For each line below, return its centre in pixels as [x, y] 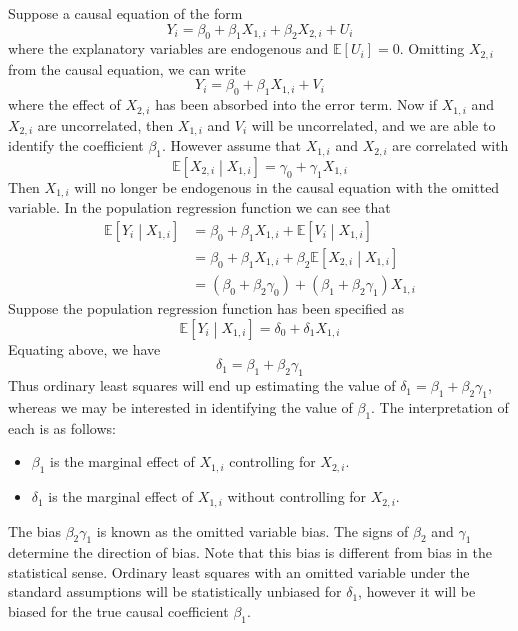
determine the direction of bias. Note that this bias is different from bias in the [250, 552]
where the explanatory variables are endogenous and [168, 48]
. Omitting [432, 48]
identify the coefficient [76, 145]
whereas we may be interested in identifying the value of [180, 406]
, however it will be [417, 591]
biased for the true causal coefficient [118, 611]
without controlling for [297, 496]
